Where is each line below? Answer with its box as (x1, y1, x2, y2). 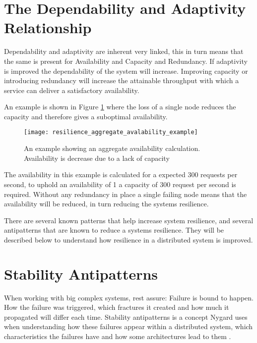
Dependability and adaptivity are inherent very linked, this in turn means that (4, 46, 244, 56)
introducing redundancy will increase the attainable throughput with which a (4, 75, 239, 86)
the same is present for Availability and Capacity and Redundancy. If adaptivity (4, 55, 248, 66)
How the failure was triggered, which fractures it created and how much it (4, 302, 229, 312)
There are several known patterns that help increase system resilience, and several (4, 215, 254, 225)
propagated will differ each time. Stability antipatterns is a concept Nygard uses (4, 311, 248, 322)
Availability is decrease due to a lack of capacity (24, 152, 170, 163)
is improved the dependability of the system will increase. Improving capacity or (4, 65, 248, 76)
